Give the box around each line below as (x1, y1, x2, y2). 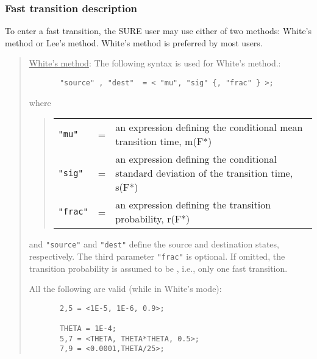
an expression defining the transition (115, 197, 271, 212)
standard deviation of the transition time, (115, 166, 293, 180)
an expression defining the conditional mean (115, 120, 303, 135)
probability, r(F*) (115, 211, 190, 226)
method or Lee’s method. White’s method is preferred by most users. (5, 36, 263, 49)
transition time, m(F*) (115, 134, 212, 149)
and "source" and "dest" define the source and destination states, (29, 238, 279, 251)
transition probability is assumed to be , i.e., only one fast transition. (29, 261, 288, 274)
